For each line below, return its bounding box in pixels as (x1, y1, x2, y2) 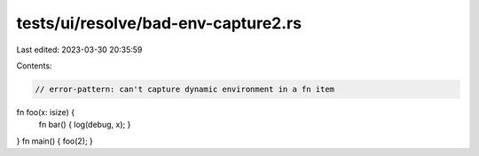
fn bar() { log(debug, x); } (38, 120, 131, 130)
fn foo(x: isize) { (16, 106, 75, 117)
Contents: (16, 60, 52, 71)
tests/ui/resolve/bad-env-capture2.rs (16, 13, 302, 33)
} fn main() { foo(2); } (16, 136, 93, 146)
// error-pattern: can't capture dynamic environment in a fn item (35, 84, 335, 94)
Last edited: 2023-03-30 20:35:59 (16, 44, 143, 55)
